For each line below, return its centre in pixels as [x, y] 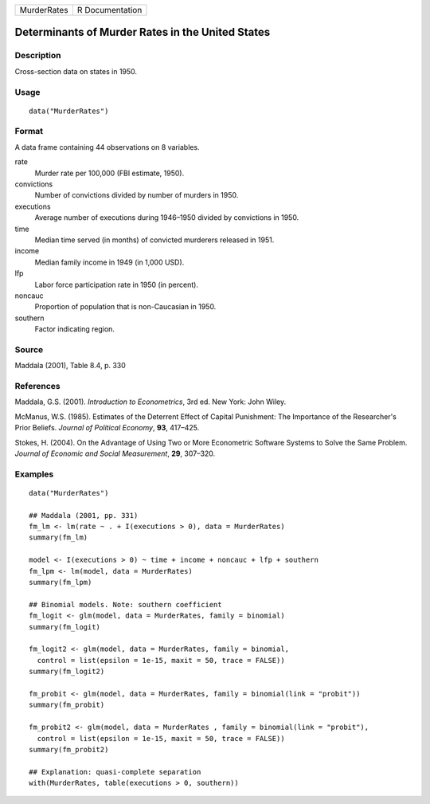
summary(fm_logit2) [67, 672]
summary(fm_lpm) [61, 582]
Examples [34, 474]
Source [29, 349]
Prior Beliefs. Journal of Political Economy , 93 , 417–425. [107, 428]
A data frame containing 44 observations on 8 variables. [107, 147]
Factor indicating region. [75, 329]
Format [29, 131]
